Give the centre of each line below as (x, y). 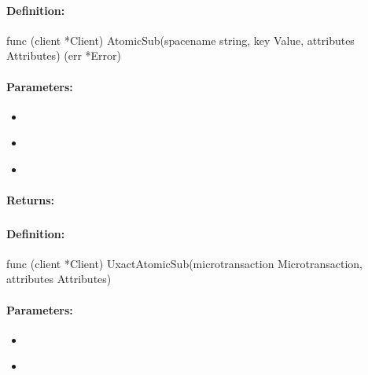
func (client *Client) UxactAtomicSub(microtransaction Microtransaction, (185, 263)
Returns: (31, 200)
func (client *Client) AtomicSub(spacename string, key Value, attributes (180, 40)
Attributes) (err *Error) (64, 55)
